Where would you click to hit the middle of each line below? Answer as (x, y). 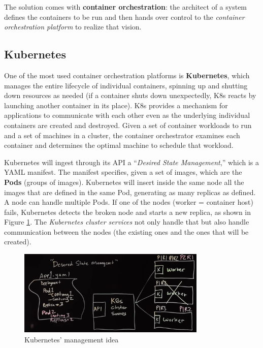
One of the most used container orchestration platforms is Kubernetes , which (127, 75)
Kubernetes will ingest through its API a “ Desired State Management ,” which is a (132, 162)
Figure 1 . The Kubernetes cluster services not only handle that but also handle (127, 222)
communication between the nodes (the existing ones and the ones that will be (126, 231)
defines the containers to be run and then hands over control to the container (124, 17)
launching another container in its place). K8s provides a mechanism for (116, 105)
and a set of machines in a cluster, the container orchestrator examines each (122, 135)
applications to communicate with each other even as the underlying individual (127, 115)
